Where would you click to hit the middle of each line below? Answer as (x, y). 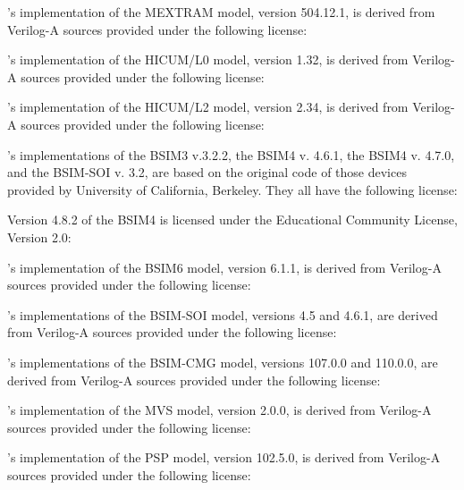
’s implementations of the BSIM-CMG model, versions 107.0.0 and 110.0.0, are (223, 362)
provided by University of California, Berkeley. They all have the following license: (232, 189)
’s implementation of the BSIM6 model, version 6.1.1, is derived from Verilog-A (224, 267)
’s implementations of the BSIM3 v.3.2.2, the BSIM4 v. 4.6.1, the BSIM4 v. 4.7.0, (231, 154)
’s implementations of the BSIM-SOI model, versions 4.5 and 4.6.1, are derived (223, 314)
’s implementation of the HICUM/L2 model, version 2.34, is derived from (208, 107)
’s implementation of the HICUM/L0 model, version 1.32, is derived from (208, 59)
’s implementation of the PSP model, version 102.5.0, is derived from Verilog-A (224, 457)
